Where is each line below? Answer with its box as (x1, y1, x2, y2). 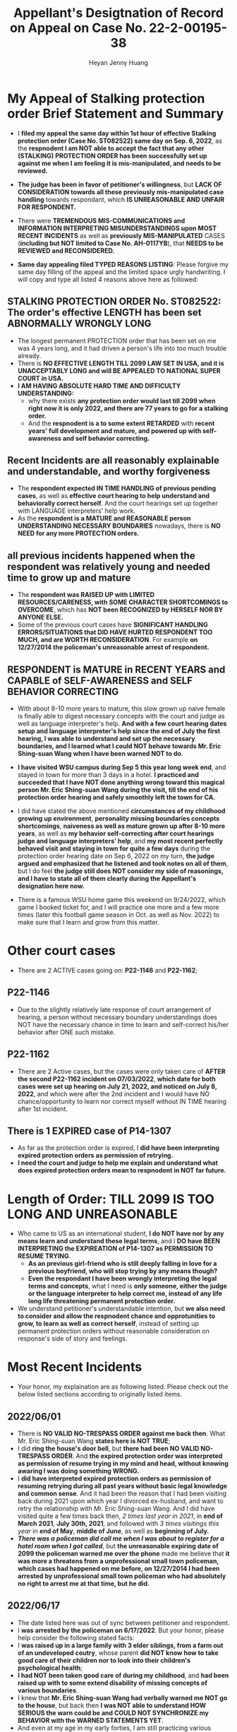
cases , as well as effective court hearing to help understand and (17, 492, 210, 500)
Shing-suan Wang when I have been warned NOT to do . (17, 749, 183, 757)
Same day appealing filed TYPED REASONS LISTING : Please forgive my (17, 260, 229, 268)
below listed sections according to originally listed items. (17, 1390, 183, 1399)
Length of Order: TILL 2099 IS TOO (7, 1191, 215, 1207)
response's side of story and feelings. (17, 1334, 128, 1343)
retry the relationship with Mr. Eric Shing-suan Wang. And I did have (17, 1505, 215, 1512)
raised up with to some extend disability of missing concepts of (17, 1678, 208, 1687)
